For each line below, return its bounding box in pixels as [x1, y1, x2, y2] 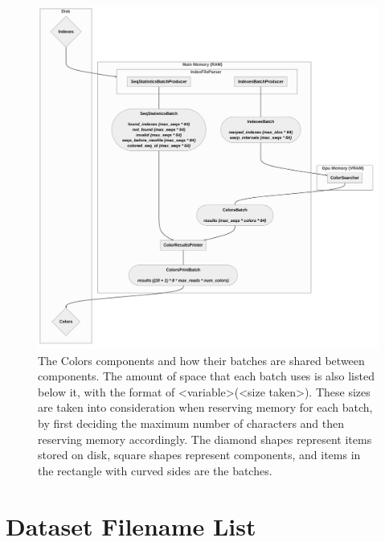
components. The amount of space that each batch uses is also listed [38, 367, 375, 384]
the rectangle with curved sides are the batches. [38, 462, 272, 478]
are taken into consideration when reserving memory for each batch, [38, 399, 373, 416]
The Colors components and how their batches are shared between [38, 351, 365, 368]
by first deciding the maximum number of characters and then [38, 415, 345, 432]
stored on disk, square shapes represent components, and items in [38, 446, 361, 463]
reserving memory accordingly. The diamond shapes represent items [38, 430, 372, 447]
